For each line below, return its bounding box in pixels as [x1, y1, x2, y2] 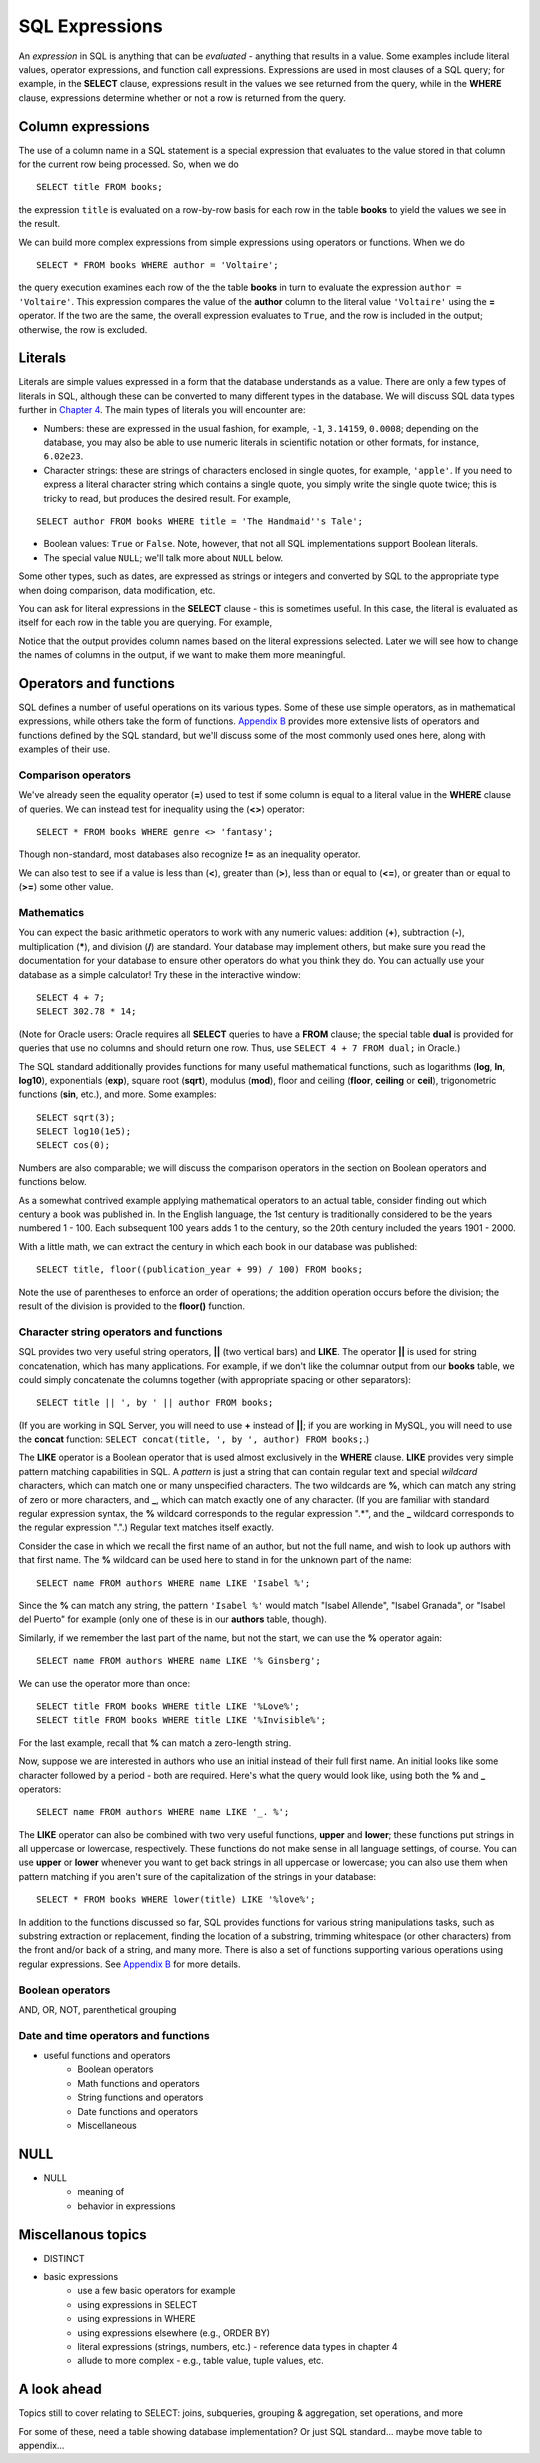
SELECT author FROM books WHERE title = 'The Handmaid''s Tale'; [36, 515, 364, 527]
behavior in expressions [77, 2200, 176, 2212]
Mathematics [18, 906, 85, 920]
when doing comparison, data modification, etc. [18, 584, 216, 596]
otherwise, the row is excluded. [18, 323, 148, 335]
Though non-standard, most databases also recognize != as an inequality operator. [18, 848, 361, 860]
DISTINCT [43, 2252, 85, 2264]
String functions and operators [77, 2091, 204, 2104]
